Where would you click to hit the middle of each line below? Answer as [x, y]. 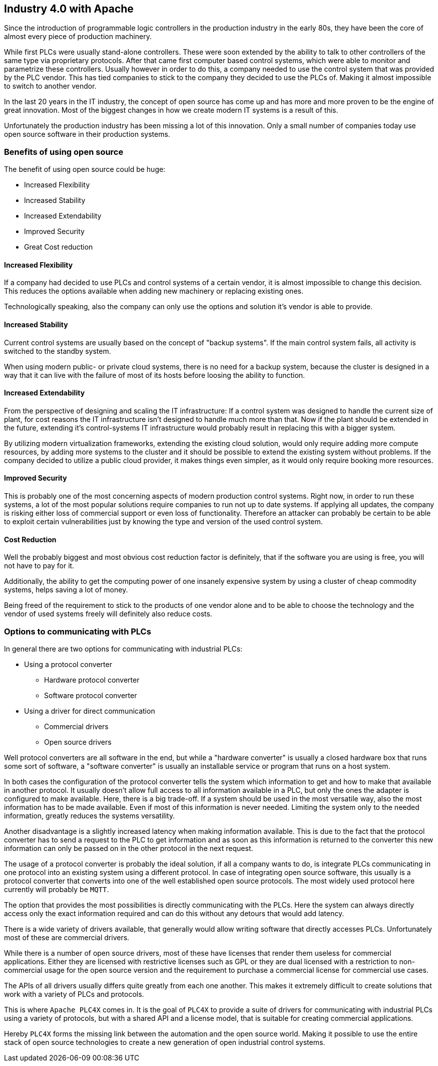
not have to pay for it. [39, 566]
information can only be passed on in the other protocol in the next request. [129, 848]
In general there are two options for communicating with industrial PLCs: [123, 649]
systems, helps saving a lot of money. [66, 590]
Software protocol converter [91, 696]
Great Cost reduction [59, 247]
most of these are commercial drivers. [67, 938]
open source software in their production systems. [87, 134]
